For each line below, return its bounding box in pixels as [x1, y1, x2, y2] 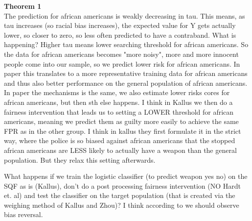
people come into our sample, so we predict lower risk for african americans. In [4, 58, 240, 69]
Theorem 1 [4, 1, 42, 11]
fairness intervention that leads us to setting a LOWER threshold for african [4, 106, 234, 117]
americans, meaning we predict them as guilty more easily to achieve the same [4, 116, 239, 126]
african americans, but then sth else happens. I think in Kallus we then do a [4, 97, 233, 107]
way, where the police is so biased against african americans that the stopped [4, 135, 235, 146]
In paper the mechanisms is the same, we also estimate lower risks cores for [4, 87, 230, 98]
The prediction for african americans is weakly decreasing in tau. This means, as [4, 10, 245, 21]
